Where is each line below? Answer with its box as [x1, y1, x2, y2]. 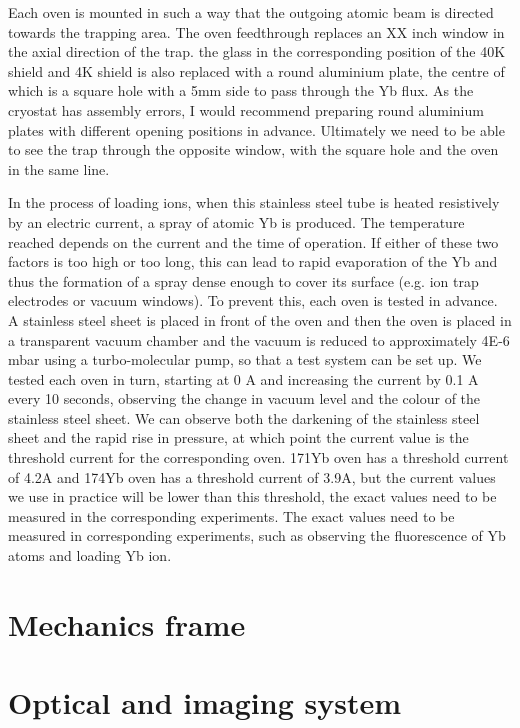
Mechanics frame [8, 603, 246, 644]
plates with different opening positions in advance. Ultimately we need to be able [8, 119, 505, 140]
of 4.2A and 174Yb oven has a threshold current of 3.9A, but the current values [8, 466, 496, 487]
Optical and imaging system [8, 682, 401, 723]
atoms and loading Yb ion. [8, 545, 172, 566]
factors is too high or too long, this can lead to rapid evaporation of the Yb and [8, 251, 498, 272]
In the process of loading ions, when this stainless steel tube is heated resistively [8, 192, 500, 213]
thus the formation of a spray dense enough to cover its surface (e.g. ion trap [8, 270, 479, 291]
